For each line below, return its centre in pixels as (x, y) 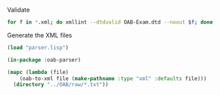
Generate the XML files (40, 35)
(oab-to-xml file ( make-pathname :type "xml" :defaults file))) (113, 78)
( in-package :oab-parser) (44, 60)
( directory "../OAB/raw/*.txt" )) (61, 85)
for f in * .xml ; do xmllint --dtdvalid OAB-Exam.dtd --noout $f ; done (110, 22)
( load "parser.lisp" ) (38, 47)
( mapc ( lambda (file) (38, 72)
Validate (19, 10)
